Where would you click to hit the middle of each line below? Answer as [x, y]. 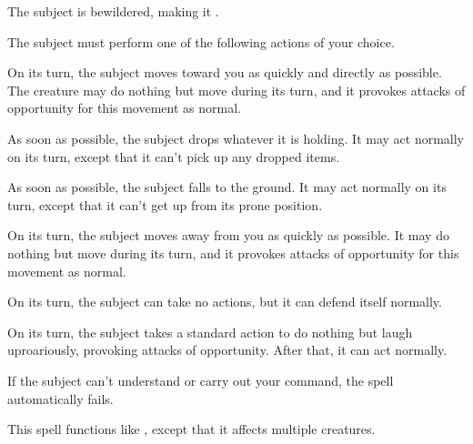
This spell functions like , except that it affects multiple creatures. [191, 429]
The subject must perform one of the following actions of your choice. [201, 41]
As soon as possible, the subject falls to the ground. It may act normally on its [227, 187]
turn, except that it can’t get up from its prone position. [165, 204]
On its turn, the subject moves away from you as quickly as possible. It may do [228, 235]
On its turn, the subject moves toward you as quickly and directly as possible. [225, 72]
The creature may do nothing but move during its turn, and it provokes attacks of [236, 90]
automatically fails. [60, 398]
